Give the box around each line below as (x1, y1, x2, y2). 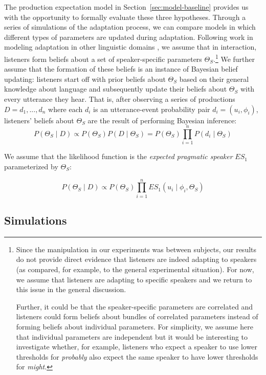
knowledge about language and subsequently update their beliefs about (4, 83, 227, 94)
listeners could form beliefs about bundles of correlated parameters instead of (16, 311, 258, 322)
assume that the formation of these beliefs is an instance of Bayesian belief (4, 63, 238, 74)
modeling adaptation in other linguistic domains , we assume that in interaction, (4, 41, 257, 52)
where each (48, 103, 83, 114)
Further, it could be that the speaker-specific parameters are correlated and (16, 301, 253, 312)
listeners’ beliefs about (4, 115, 74, 125)
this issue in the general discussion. (16, 284, 126, 295)
